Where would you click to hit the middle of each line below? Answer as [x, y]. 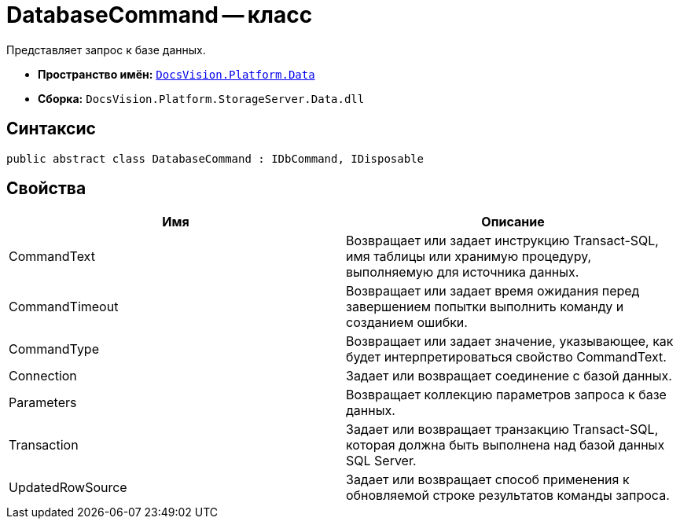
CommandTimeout [64, 307]
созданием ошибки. [407, 323]
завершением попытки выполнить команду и [485, 307]
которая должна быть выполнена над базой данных [505, 445]
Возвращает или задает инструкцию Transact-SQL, [502, 241]
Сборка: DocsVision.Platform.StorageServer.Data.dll [201, 98]
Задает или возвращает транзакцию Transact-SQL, [502, 430]
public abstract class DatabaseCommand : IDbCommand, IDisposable [215, 158]
